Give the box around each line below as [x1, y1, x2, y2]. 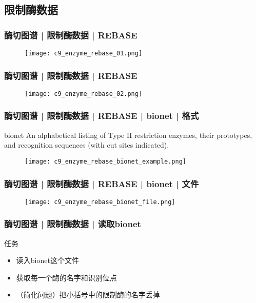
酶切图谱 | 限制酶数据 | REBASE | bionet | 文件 [4, 177, 199, 190]
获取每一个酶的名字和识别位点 [16, 272, 117, 282]
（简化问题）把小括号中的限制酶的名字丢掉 [16, 289, 160, 300]
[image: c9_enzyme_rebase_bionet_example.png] [25, 157, 186, 165]
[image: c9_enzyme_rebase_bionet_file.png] [25, 198, 175, 206]
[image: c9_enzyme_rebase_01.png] [25, 50, 143, 57]
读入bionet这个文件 [16, 255, 79, 266]
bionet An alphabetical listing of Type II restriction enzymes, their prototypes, [4, 129, 252, 140]
